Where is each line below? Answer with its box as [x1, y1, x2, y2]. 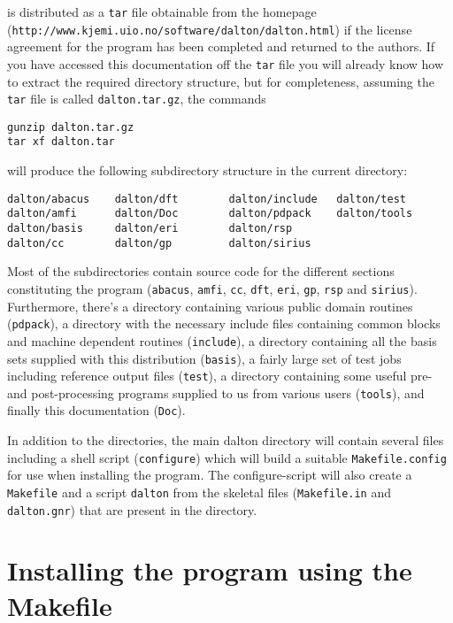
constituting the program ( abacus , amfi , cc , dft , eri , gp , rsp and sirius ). [7, 279, 418, 297]
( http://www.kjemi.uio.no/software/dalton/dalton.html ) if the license [7, 19, 412, 38]
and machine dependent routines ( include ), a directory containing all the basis [7, 331, 437, 350]
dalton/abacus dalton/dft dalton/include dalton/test [7, 192, 407, 205]
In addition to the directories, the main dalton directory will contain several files [7, 431, 444, 450]
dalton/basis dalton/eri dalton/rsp [7, 222, 293, 235]
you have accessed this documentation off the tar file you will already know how [7, 54, 444, 73]
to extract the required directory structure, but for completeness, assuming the [7, 72, 434, 90]
